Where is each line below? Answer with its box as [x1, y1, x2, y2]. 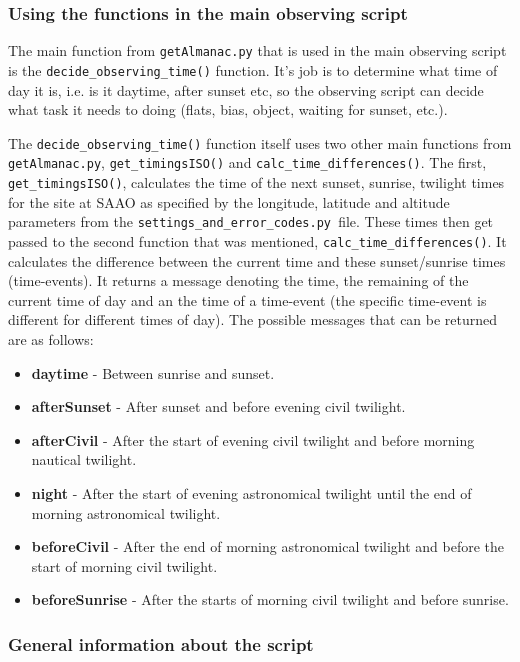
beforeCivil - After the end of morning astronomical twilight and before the [31, 536, 505, 557]
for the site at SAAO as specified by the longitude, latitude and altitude [8, 191, 450, 212]
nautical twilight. [31, 449, 137, 470]
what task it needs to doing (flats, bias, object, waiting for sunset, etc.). [8, 99, 448, 120]
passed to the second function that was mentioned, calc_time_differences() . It [8, 230, 507, 251]
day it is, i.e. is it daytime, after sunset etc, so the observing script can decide [8, 79, 484, 100]
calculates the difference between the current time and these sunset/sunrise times [8, 250, 506, 271]
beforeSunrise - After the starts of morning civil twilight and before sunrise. [31, 589, 509, 610]
